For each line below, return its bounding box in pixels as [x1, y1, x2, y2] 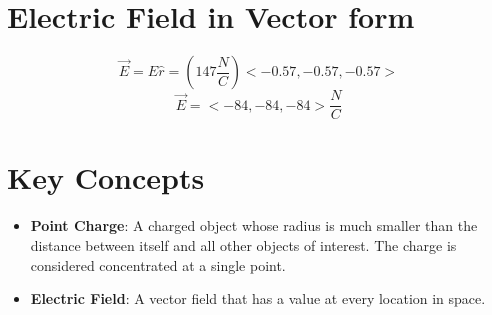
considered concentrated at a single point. [30, 254, 286, 275]
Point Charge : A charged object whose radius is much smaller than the [30, 215, 478, 236]
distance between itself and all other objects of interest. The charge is [30, 234, 457, 255]
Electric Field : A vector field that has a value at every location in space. [30, 288, 486, 309]
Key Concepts [7, 157, 205, 198]
